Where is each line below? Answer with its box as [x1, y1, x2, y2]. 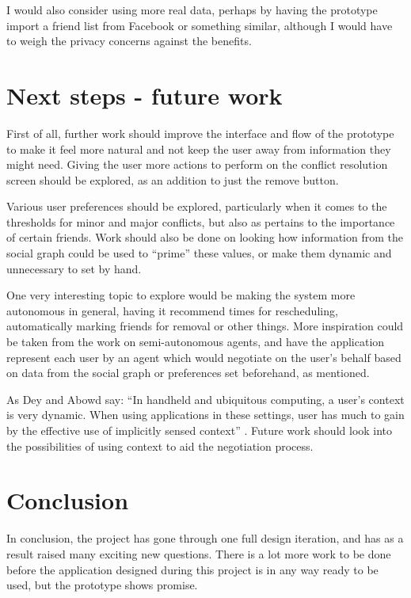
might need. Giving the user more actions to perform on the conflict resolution [6, 156, 388, 173]
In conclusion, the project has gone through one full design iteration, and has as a [6, 530, 404, 547]
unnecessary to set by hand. [6, 260, 142, 276]
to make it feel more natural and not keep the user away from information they [6, 140, 391, 157]
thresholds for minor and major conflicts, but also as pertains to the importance [6, 213, 395, 230]
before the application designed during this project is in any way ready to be [6, 561, 379, 577]
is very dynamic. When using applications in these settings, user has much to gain [6, 406, 405, 423]
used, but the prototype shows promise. [6, 577, 198, 593]
